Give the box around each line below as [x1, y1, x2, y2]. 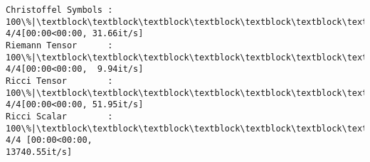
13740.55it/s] [6, 146, 73, 157]
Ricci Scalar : [6, 111, 113, 121]
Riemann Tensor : [6, 40, 113, 50]
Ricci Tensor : [6, 75, 113, 86]
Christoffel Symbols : [6, 5, 113, 15]
